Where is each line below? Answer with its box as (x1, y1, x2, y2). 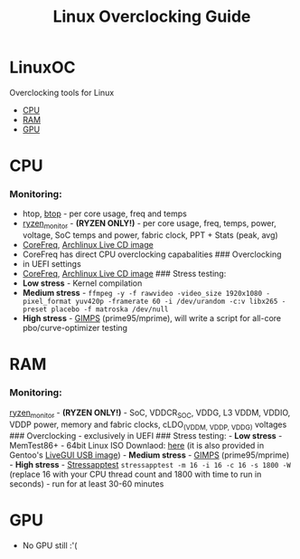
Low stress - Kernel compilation (22, 278, 143, 289)
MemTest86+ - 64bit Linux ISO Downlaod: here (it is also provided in (9, 441, 265, 451)
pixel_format (22, 297, 72, 307)
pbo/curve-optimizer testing (22, 323, 128, 334)
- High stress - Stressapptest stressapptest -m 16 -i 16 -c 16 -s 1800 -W (9, 460, 291, 470)
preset (22, 305, 48, 314)
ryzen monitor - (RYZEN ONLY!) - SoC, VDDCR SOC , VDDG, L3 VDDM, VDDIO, (9, 407, 291, 420)
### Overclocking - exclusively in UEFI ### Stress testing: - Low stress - (9, 431, 283, 441)
